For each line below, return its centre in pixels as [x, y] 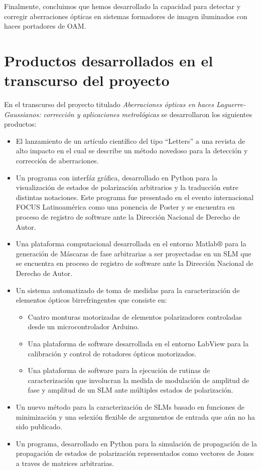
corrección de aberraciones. [57, 161]
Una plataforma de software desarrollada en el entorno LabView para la [138, 343]
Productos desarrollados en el [109, 60]
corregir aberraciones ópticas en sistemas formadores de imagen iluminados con [126, 16]
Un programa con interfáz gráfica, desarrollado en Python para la [116, 177]
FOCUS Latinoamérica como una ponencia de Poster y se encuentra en [125, 207]
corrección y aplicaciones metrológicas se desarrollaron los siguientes [148, 114]
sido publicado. [39, 427]
